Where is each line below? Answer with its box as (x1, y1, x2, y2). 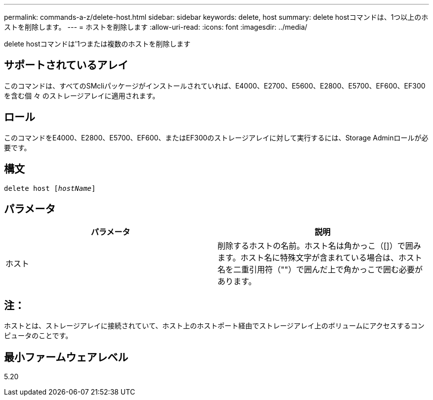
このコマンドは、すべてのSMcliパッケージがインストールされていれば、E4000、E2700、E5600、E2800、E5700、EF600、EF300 (4, 81, 426, 90)
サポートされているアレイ (4, 59, 129, 72)
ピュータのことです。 (4, 331, 73, 340)
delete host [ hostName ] (4, 184, 96, 192)
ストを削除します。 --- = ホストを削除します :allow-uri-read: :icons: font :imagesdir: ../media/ (4, 23, 307, 31)
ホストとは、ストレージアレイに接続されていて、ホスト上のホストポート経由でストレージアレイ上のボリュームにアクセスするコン (4, 321, 425, 330)
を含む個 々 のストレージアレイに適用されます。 (4, 91, 160, 100)
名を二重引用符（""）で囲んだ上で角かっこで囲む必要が (217, 265, 423, 275)
